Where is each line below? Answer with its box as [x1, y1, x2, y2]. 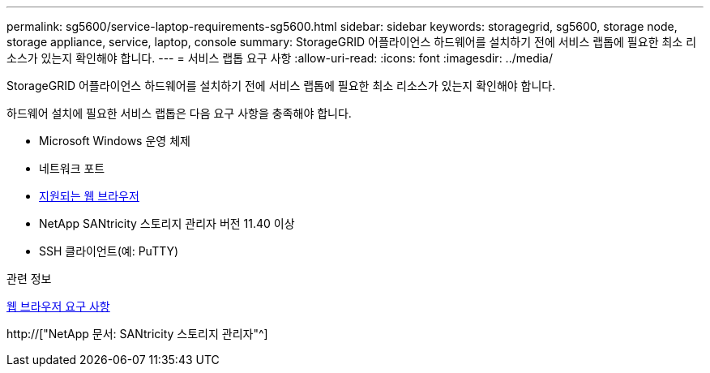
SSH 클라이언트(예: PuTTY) [39, 244, 179, 258]
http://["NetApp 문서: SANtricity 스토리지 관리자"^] [6, 327, 268, 341]
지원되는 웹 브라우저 [39, 189, 139, 203]
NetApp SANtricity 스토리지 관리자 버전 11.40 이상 [39, 217, 295, 230]
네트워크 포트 [39, 161, 105, 175]
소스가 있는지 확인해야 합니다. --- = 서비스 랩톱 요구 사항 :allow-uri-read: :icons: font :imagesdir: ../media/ [6, 51, 554, 65]
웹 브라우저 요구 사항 [6, 299, 110, 313]
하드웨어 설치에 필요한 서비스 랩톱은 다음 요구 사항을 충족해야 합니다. [6, 106, 352, 120]
